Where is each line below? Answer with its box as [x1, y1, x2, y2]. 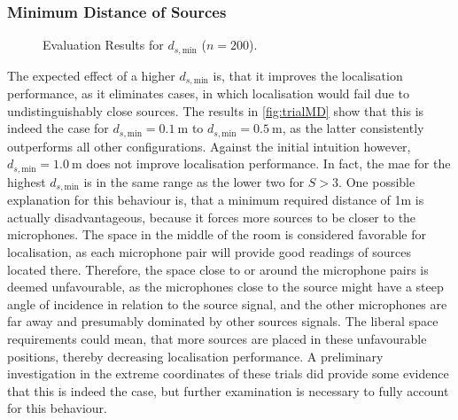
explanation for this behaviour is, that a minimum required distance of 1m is [7, 191, 424, 209]
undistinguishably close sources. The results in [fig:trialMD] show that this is [7, 101, 424, 120]
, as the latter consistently [282, 119, 424, 137]
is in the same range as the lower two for [83, 172, 305, 191]
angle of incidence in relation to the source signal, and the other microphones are [7, 294, 447, 313]
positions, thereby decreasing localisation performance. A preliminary [7, 346, 384, 365]
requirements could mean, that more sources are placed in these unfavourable [7, 330, 427, 348]
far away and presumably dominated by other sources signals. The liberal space [7, 312, 439, 331]
